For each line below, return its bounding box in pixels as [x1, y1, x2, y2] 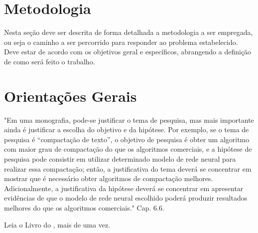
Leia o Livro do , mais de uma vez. [4, 219, 111, 230]
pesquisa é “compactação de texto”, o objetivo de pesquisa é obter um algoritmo [4, 134, 250, 144]
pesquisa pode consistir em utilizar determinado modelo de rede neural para [4, 154, 236, 164]
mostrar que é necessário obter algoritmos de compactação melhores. [4, 173, 213, 184]
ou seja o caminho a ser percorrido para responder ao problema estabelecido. [4, 36, 238, 47]
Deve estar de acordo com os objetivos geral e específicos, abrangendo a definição [4, 46, 252, 57]
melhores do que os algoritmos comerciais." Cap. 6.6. [4, 202, 164, 213]
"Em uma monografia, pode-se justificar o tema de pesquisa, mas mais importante [4, 114, 254, 125]
